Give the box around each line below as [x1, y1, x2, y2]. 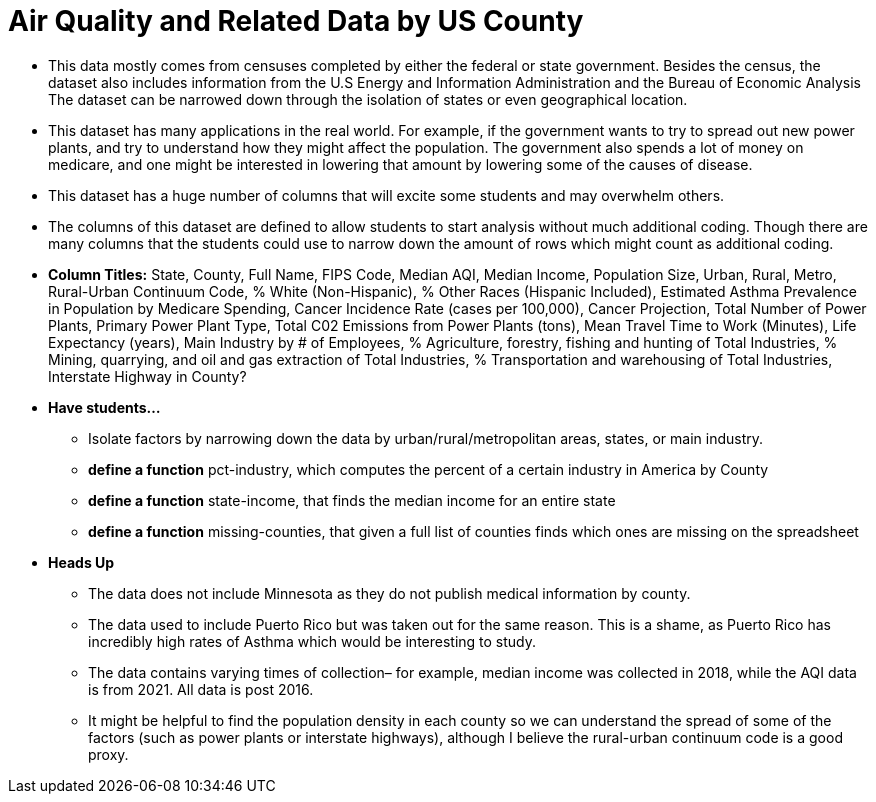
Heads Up [48, 553, 115, 571]
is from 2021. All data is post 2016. [88, 680, 314, 698]
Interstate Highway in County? [48, 367, 247, 385]
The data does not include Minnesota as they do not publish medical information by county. [88, 584, 691, 602]
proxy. [88, 745, 129, 763]
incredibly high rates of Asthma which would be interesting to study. [88, 632, 537, 650]
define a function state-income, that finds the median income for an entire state [88, 491, 616, 509]
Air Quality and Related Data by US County [8, 4, 584, 38]
